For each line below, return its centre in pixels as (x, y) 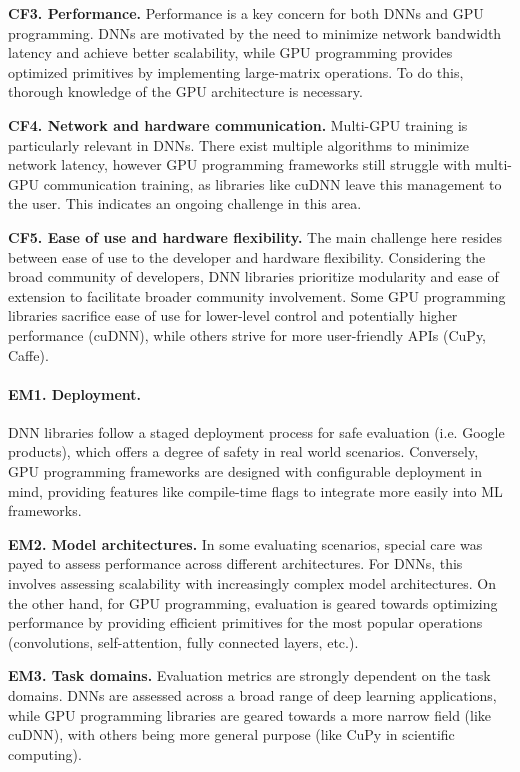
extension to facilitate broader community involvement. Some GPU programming (257, 295)
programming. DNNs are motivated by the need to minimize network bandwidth (255, 32)
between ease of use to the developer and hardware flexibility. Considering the (247, 256)
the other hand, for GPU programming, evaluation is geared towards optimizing (253, 602)
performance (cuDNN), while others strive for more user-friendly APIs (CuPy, (247, 334)
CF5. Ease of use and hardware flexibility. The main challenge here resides (255, 236)
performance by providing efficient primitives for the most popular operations (245, 622)
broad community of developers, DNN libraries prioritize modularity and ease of (253, 276)
